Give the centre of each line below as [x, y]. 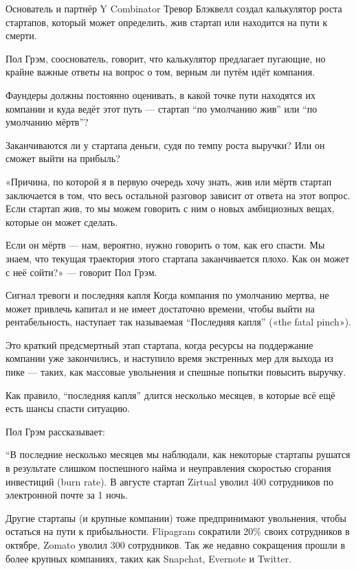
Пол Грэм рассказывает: [55, 431]
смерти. [21, 35]
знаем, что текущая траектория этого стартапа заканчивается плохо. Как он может [178, 258]
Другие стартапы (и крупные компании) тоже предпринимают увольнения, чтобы [176, 517]
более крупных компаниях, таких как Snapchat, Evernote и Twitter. [149, 558]
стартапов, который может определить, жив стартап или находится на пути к [167, 22]
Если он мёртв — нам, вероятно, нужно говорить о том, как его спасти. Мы [165, 245]
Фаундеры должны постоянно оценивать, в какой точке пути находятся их [160, 94]
